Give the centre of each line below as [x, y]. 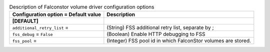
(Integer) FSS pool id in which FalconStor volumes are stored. [179, 41]
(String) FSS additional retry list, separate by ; [160, 27]
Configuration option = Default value [57, 14]
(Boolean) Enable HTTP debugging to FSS [156, 34]
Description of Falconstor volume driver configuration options [82, 7]
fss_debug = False [32, 34]
